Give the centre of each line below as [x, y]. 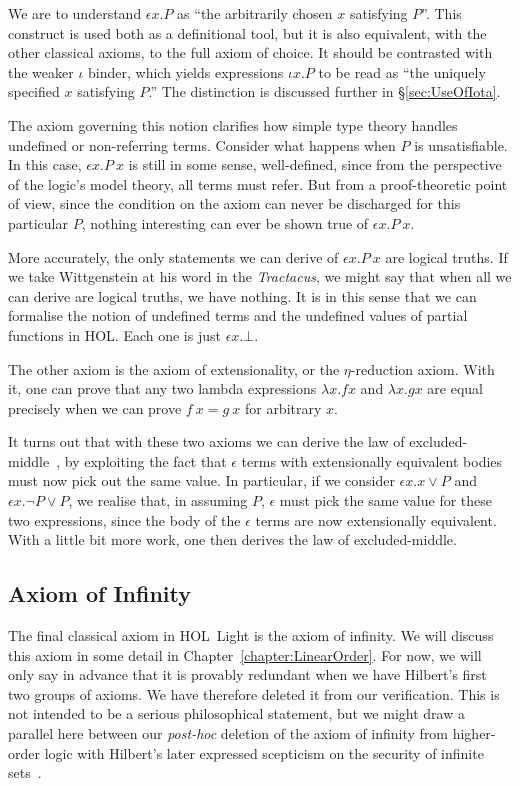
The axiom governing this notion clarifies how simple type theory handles [233, 124]
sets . [25, 772]
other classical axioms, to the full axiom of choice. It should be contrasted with [250, 52]
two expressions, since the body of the [124, 519]
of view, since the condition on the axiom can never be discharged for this [234, 203]
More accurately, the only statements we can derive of [173, 256]
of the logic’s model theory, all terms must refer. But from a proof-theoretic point [258, 183]
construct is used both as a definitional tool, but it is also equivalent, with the [247, 32]
